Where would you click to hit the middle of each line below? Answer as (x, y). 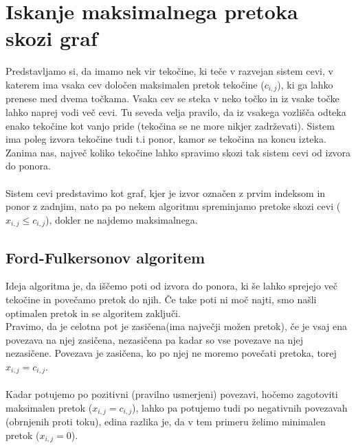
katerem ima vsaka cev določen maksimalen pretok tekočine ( (135, 84)
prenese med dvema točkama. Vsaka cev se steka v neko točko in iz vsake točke (173, 98)
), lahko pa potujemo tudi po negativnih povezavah (240, 407)
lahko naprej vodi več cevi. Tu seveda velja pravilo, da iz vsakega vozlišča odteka (176, 111)
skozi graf (52, 38)
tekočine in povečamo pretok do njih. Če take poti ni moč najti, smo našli (161, 299)
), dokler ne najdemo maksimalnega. (121, 219)
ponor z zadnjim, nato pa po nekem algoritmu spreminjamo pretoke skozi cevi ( (173, 206)
